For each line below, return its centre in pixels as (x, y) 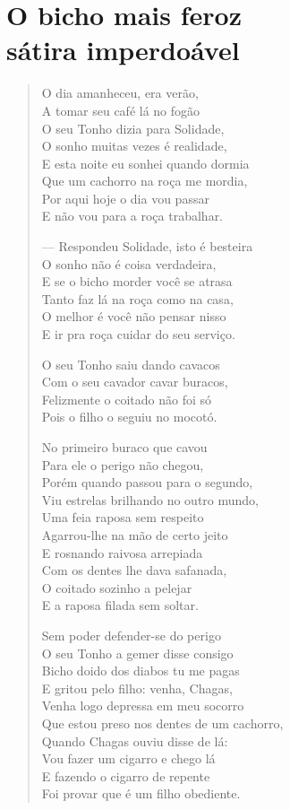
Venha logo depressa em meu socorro (143, 705)
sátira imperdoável (123, 50)
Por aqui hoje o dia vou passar (125, 198)
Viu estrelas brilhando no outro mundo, (150, 499)
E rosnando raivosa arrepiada (122, 552)
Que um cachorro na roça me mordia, (145, 181)
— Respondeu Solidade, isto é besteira (147, 246)
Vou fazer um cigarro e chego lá (128, 758)
